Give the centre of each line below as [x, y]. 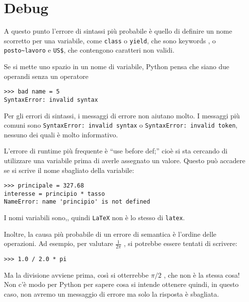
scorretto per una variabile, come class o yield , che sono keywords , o [110, 40]
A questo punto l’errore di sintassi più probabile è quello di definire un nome [118, 31]
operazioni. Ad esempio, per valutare [59, 243]
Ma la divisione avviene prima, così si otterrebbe [76, 274]
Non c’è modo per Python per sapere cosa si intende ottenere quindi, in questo [121, 284]
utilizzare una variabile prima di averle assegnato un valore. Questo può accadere [125, 160]
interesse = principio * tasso [54, 194]
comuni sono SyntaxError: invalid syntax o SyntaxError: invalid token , [121, 125]
